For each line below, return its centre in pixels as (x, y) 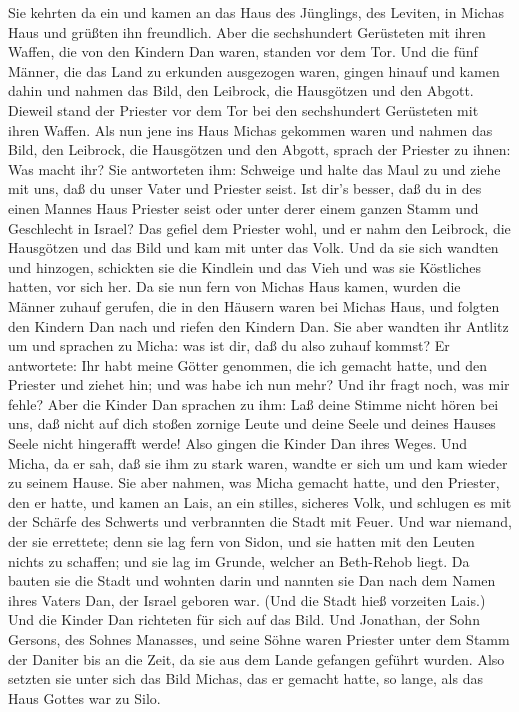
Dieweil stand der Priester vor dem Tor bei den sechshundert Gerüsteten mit (243, 109)
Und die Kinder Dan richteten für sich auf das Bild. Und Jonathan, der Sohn (244, 619)
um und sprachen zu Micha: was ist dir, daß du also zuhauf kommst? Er (229, 345)
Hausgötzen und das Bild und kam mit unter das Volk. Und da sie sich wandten (253, 247)
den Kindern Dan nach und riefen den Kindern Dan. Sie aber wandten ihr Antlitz (258, 325)
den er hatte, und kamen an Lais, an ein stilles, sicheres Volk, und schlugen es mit (260, 501)
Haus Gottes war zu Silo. (84, 697)
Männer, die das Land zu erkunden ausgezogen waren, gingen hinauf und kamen (254, 70)
